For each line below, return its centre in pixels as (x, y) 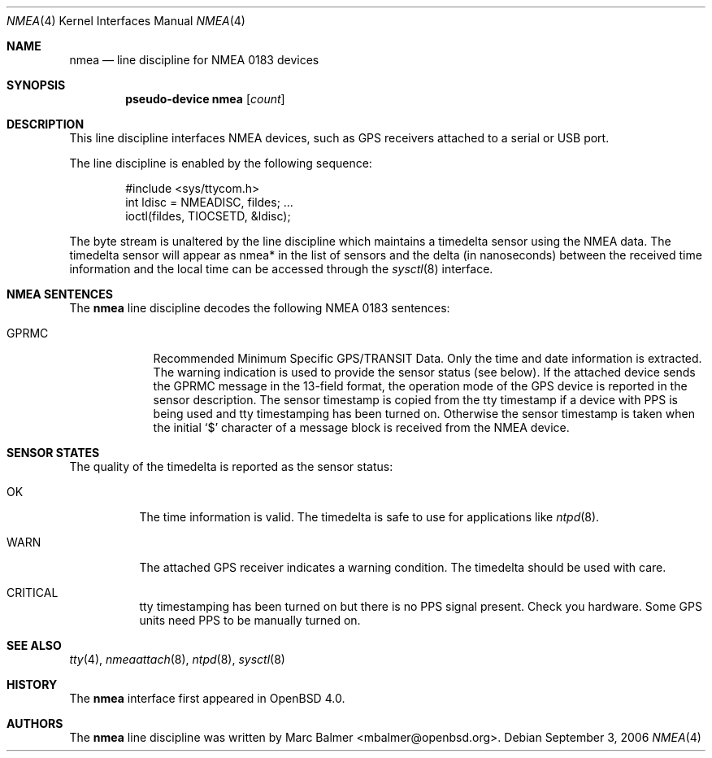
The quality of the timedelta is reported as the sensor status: (231, 466)
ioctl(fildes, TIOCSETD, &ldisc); (208, 216)
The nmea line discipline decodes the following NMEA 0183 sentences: (260, 308)
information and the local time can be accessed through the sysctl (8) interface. (281, 269)
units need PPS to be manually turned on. (250, 620)
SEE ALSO (34, 645)
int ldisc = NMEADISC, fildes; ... (209, 202)
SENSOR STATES (53, 453)
